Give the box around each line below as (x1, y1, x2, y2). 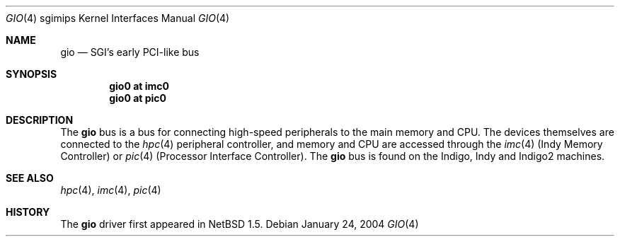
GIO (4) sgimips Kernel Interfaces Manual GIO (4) (6, 12, 230, 24)
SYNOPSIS (6, 68, 57, 80)
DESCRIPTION (6, 114, 74, 126)
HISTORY (6, 206, 50, 218)
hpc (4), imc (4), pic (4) (60, 184, 161, 196)
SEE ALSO (6, 172, 54, 184)
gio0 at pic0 (109, 92, 167, 104)
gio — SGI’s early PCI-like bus (60, 46, 200, 58)
